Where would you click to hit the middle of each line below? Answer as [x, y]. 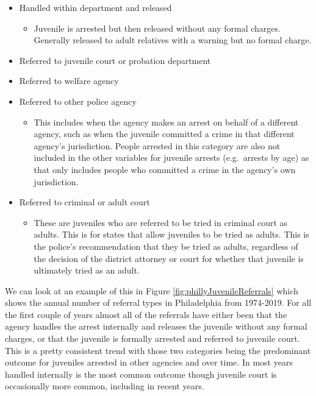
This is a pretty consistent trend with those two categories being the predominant [158, 350]
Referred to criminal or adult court [84, 202]
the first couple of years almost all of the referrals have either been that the [146, 314]
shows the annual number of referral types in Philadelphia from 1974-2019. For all [158, 302]
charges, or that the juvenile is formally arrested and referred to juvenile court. [153, 338]
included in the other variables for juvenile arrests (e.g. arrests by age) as [171, 157]
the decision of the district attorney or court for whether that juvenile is [169, 258]
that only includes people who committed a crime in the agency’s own [165, 169]
